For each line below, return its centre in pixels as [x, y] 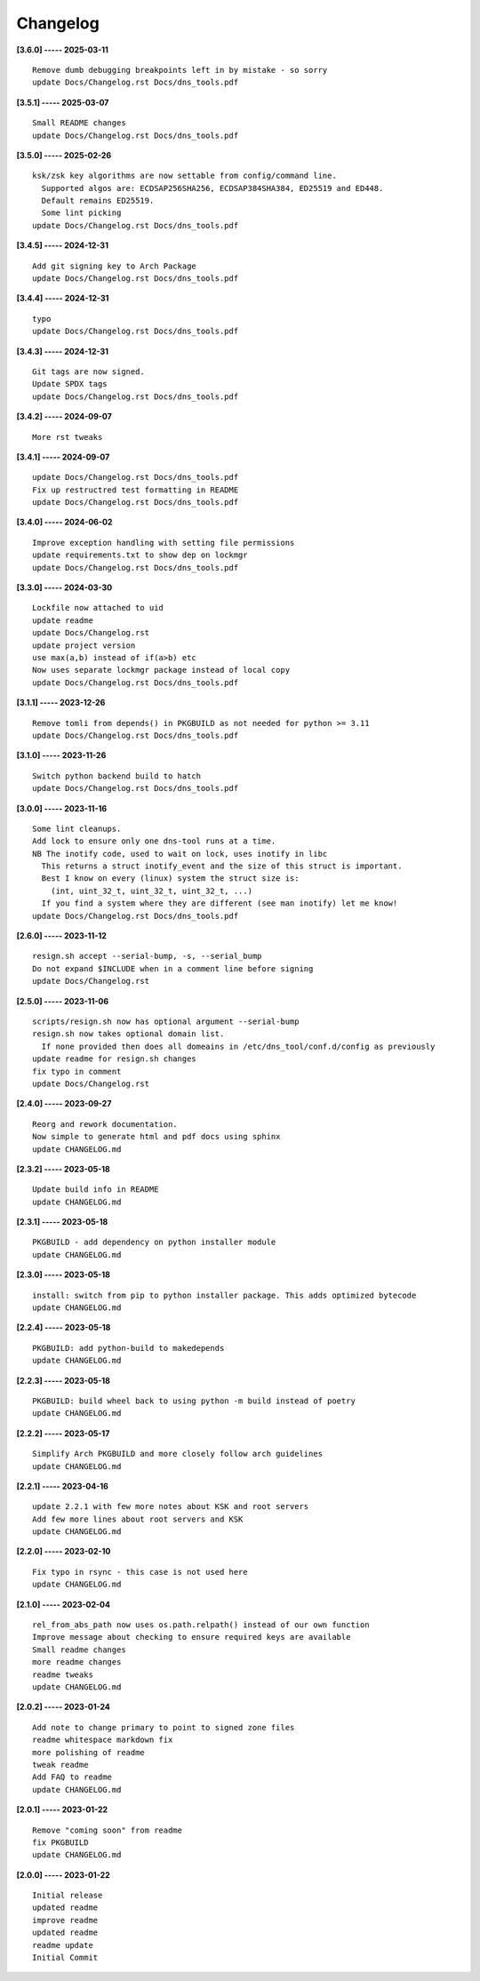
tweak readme [60, 1765]
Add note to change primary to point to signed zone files [164, 1727]
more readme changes [77, 1662]
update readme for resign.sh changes [115, 1059]
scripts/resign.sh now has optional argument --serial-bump [166, 1021]
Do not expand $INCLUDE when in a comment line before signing [173, 968]
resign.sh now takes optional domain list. [128, 1034]
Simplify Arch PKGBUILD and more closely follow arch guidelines [178, 1454]
